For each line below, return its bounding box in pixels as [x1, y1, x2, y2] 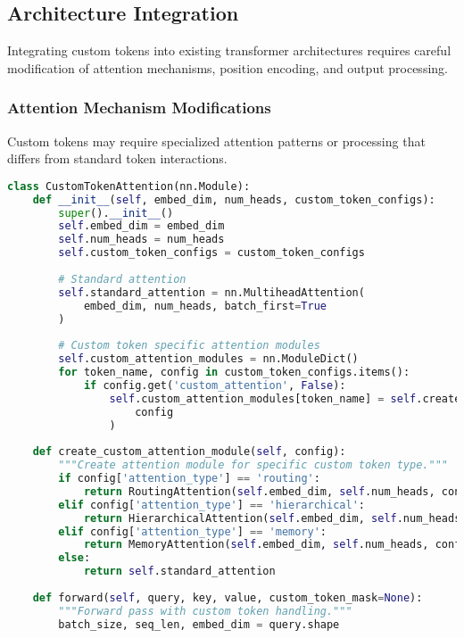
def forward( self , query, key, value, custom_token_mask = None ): [32, 591, 423, 604]
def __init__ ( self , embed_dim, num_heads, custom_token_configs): [32, 193, 435, 206]
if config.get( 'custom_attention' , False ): [83, 378, 346, 392]
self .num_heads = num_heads [58, 233, 225, 246]
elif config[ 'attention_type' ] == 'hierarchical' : [58, 498, 365, 511]
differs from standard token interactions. [7, 149, 228, 168]
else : [58, 551, 91, 565]
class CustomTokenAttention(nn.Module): [7, 179, 251, 193]
